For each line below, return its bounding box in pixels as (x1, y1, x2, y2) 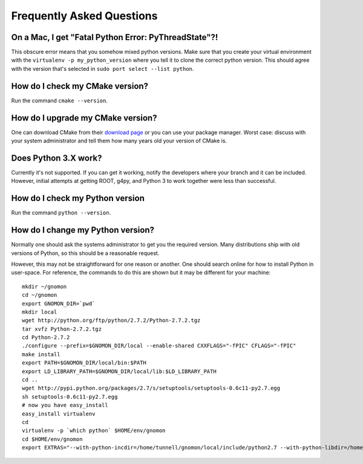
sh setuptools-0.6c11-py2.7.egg (22, 393, 118, 400)
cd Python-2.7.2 (22, 334, 70, 341)
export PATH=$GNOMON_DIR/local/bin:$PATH (22, 359, 146, 366)
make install (22, 351, 60, 357)
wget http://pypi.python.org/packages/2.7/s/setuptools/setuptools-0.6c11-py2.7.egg (22, 385, 281, 392)
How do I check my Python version (11, 193, 145, 204)
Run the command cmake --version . (11, 97, 108, 104)
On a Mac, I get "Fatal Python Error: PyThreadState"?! (11, 32, 218, 42)
